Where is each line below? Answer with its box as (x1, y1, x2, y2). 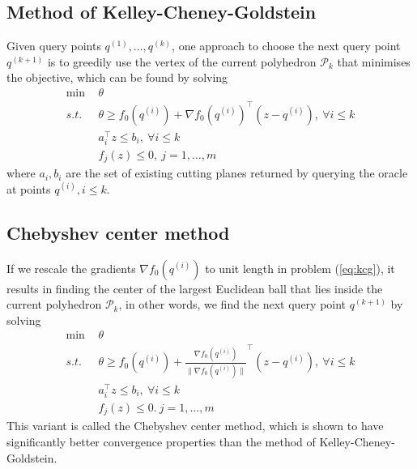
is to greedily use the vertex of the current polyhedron (47, 53, 317, 70)
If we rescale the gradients (6, 259, 136, 276)
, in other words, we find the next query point (118, 296, 347, 313)
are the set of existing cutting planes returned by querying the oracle (66, 164, 408, 181)
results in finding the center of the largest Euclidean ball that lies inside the (6, 279, 383, 296)
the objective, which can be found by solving (6, 69, 228, 86)
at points (6, 180, 51, 197)
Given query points (6, 37, 101, 54)
